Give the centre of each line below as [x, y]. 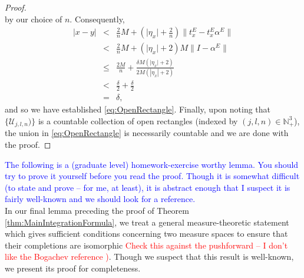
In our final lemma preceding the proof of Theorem [97, 210]
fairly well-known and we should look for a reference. [100, 199]
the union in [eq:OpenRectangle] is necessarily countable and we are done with [147, 133]
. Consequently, [97, 19]
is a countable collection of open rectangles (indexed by [138, 120]
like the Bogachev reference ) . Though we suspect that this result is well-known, [149, 257]
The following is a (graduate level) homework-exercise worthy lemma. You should [152, 164]
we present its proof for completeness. [73, 268]
